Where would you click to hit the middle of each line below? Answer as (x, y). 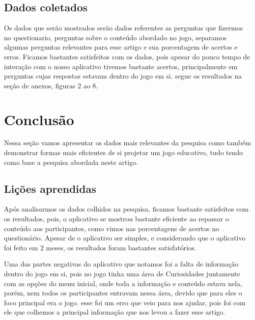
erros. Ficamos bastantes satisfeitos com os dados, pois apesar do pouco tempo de (127, 56)
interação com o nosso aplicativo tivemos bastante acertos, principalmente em (121, 66)
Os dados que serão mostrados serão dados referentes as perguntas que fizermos (124, 28)
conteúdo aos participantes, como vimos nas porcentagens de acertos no (112, 228)
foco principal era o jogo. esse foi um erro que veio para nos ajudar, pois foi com (125, 302)
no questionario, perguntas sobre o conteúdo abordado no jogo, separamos (115, 37)
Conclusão (39, 119)
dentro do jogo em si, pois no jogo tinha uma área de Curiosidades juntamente (122, 274)
